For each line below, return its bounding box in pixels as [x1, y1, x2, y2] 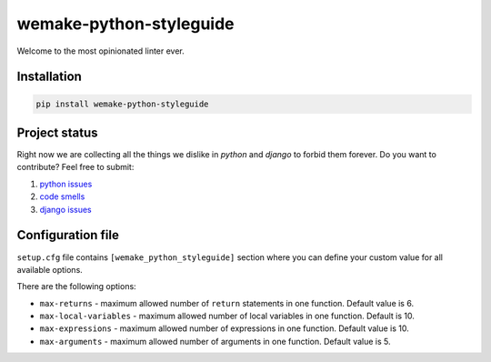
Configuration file [16, 227, 120, 243]
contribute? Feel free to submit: [16, 162, 135, 173]
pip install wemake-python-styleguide [35, 98, 209, 109]
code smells [39, 191, 85, 202]
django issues [39, 204, 93, 215]
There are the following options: [16, 281, 136, 292]
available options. [16, 264, 84, 275]
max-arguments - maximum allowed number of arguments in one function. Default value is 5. [39, 336, 391, 347]
